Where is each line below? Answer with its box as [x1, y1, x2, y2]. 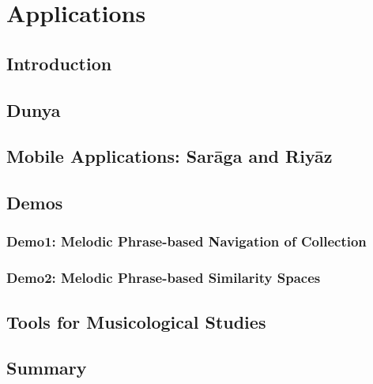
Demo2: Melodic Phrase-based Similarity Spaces [6, 268, 321, 288]
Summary [6, 356, 87, 380]
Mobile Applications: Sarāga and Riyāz [6, 144, 333, 168]
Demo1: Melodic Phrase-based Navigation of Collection [6, 232, 367, 251]
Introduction [6, 51, 112, 75]
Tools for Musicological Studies [6, 309, 266, 333]
